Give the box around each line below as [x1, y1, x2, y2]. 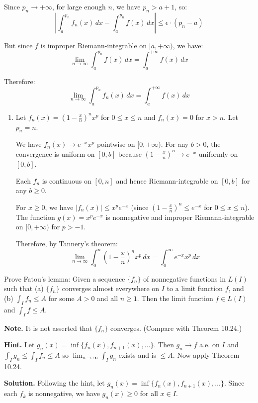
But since [4, 40, 33, 50]
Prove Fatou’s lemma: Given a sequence [4, 273, 125, 284]
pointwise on [96, 139, 135, 149]
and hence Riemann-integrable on [116, 175, 218, 186]
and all [97, 293, 118, 303]
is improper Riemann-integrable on [40, 40, 147, 50]
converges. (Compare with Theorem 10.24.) [110, 322, 242, 333]
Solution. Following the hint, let [4, 378, 105, 388]
